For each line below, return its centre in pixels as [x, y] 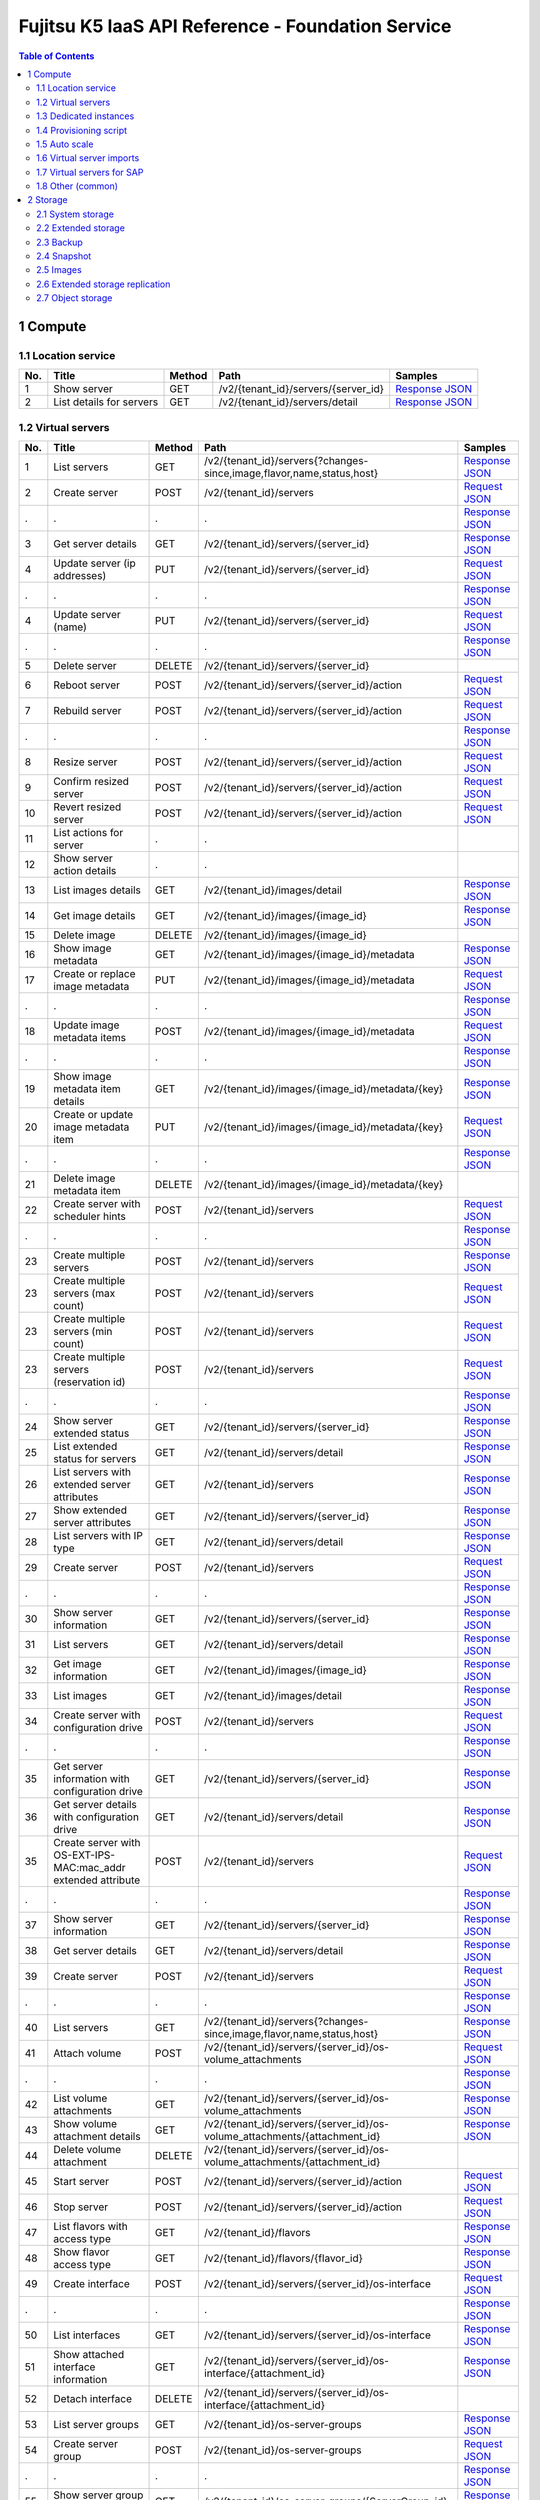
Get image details [94, 916]
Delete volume [87, 2150]
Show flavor [81, 2252]
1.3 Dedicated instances [85, 116]
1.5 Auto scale [65, 144]
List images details [97, 890]
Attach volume [87, 2053]
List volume [80, 2098]
